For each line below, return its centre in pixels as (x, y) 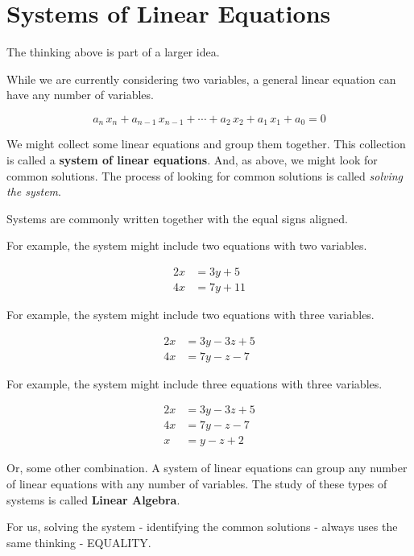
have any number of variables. (80, 95)
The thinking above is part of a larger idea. (113, 52)
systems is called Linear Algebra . (93, 499)
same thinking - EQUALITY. (79, 542)
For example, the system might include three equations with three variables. (195, 383)
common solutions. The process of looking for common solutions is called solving (205, 175)
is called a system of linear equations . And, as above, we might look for (192, 159)
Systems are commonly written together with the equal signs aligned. (177, 218)
